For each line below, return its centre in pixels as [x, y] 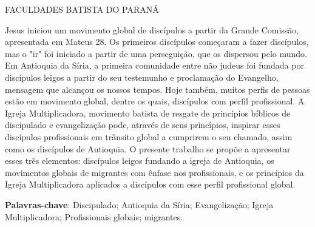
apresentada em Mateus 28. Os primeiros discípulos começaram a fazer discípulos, [157, 42]
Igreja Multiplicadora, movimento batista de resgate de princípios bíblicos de [148, 113]
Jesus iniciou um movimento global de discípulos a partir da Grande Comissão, [152, 29]
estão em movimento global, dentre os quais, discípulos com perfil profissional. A [155, 101]
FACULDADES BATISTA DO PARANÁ [82, 9]
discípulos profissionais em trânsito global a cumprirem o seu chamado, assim [149, 136]
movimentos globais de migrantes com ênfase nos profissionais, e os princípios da [154, 172]
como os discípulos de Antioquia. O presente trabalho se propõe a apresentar [148, 148]
